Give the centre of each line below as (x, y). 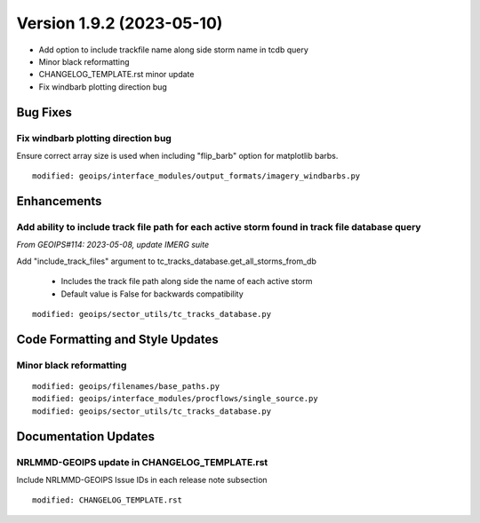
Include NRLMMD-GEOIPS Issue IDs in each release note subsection (142, 479)
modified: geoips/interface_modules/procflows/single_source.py (176, 399)
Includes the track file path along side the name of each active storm (187, 281)
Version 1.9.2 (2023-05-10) (120, 23)
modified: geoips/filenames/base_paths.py (126, 386)
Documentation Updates (86, 436)
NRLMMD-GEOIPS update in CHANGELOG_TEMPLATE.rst (142, 462)
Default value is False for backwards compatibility (152, 294)
